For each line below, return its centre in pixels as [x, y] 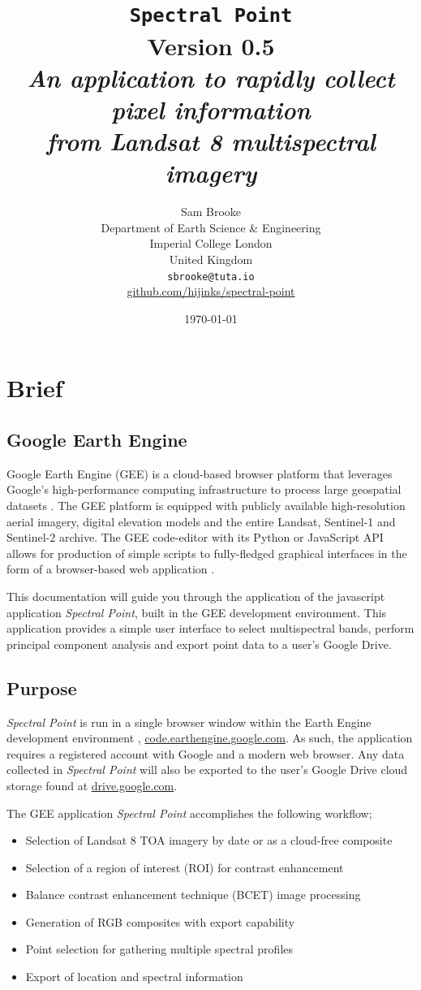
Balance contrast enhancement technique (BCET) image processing [193, 895]
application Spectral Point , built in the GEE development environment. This [197, 612]
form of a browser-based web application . [111, 569]
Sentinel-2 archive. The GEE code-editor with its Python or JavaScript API [195, 537]
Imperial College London [211, 243]
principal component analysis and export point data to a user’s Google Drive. [199, 644]
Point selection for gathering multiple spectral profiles [159, 949]
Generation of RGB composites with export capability [160, 921]
